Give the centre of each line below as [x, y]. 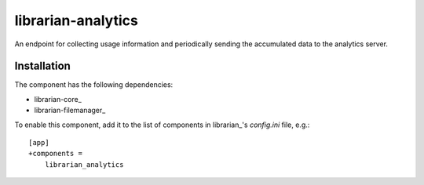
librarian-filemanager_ [70, 111]
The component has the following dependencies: [94, 85]
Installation [42, 66]
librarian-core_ [58, 99]
